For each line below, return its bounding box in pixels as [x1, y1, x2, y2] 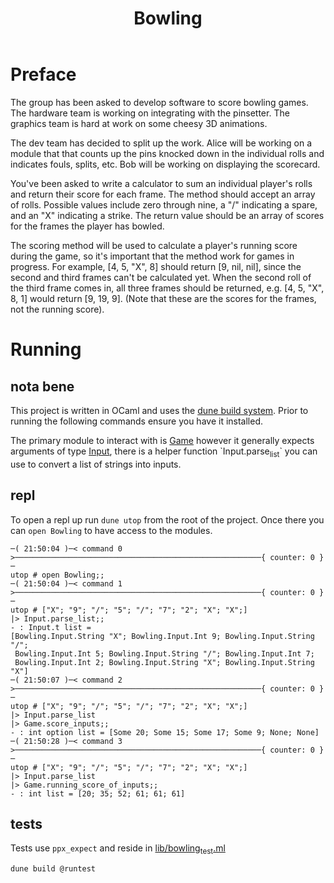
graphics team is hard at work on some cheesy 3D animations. [10, 117, 268, 129]
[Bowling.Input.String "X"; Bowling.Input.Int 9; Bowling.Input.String [10, 631, 315, 641]
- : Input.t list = [10, 622, 92, 632]
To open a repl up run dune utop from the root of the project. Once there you [10, 513, 325, 526]
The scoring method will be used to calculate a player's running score [10, 239, 298, 251]
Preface [10, 63, 77, 86]
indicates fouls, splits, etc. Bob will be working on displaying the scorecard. [10, 158, 321, 170]
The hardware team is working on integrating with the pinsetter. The [10, 107, 290, 119]
